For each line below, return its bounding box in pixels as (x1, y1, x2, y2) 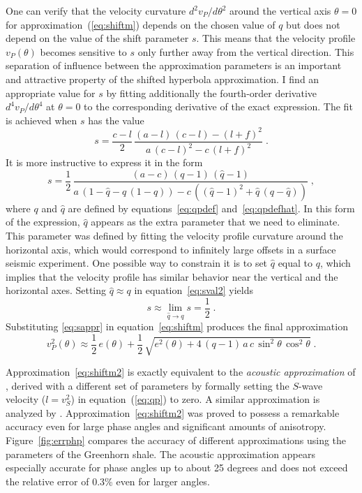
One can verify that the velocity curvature (6, 3, 186, 17)
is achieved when (6, 112, 77, 127)
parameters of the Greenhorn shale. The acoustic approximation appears (6, 446, 315, 461)
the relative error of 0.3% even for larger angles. (6, 473, 210, 488)
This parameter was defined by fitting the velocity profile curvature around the (6, 228, 343, 242)
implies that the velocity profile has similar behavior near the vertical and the (6, 269, 338, 284)
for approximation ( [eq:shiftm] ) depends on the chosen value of (6, 17, 276, 31)
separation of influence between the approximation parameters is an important (6, 58, 342, 73)
